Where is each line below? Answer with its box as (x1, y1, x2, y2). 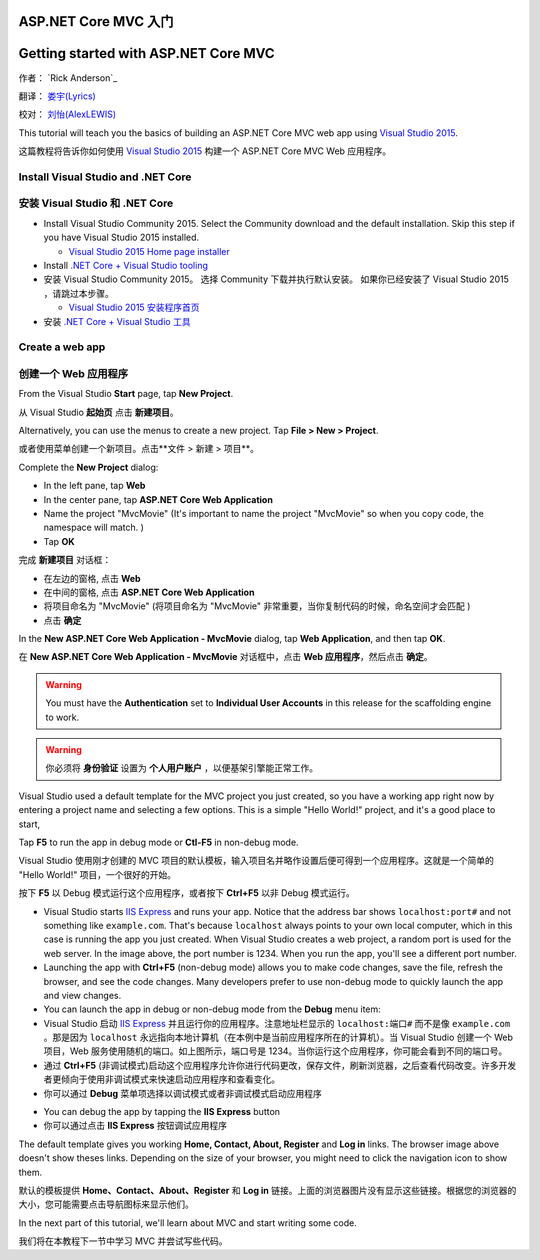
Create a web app (18, 340, 106, 354)
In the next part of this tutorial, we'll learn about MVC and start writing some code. (18, 1216, 357, 1229)
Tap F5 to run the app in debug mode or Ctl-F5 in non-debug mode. (18, 836, 299, 848)
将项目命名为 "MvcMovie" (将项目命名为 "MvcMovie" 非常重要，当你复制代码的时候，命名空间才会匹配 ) (43, 600, 471, 612)
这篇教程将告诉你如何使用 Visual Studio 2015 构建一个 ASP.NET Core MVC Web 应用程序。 (18, 145, 392, 157)
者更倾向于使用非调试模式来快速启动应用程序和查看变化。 (43, 1073, 280, 1085)
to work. (45, 711, 80, 723)
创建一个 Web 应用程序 (18, 366, 129, 380)
